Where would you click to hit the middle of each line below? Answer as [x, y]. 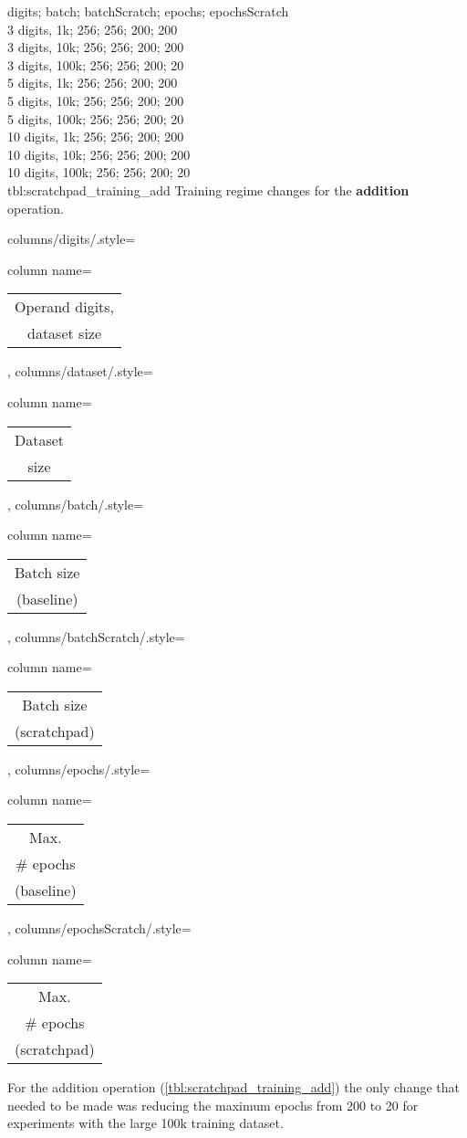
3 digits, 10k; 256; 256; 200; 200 [96, 47]
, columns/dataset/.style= [80, 371]
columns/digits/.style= [72, 239]
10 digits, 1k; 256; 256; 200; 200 [96, 137]
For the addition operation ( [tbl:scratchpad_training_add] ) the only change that [233, 1087]
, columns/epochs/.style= [79, 769]
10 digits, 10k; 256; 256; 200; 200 [99, 154]
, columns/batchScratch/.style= [96, 636]
